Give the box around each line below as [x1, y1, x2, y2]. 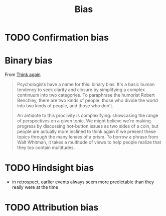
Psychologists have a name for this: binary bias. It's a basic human [17, 82, 155, 88]
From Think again [5, 71, 41, 78]
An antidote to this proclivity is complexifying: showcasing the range [17, 112, 158, 119]
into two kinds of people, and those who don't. [17, 103, 114, 109]
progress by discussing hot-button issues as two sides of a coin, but [17, 123, 158, 129]
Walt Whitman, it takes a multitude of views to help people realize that [17, 139, 161, 146]
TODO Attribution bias [5, 202, 99, 213]
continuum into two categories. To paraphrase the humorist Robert [17, 92, 155, 98]
